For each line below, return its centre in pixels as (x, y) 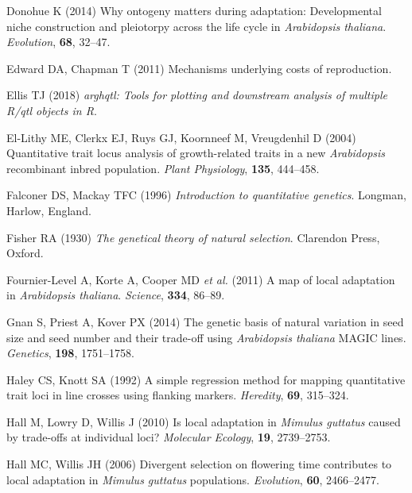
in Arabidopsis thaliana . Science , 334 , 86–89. (116, 295)
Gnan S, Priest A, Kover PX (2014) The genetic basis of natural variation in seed (205, 321)
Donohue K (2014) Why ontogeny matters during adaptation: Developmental (194, 10)
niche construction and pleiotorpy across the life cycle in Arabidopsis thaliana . (196, 26)
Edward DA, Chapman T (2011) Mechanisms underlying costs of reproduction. (199, 68)
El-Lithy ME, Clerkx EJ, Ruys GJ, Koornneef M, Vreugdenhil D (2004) (181, 137)
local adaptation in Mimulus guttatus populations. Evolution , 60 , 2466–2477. (193, 479)
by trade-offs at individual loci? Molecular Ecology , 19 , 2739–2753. (169, 437)
